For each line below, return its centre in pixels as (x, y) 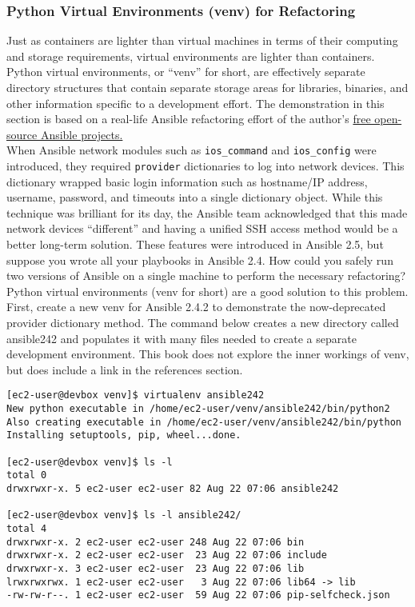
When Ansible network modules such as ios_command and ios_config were (192, 150)
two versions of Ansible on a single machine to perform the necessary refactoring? (206, 276)
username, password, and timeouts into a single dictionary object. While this (195, 197)
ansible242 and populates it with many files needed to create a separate (182, 338)
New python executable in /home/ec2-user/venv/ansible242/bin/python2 (198, 409)
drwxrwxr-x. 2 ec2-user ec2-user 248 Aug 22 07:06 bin (156, 542)
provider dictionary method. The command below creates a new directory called (203, 323)
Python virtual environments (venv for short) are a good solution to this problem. (207, 291)
